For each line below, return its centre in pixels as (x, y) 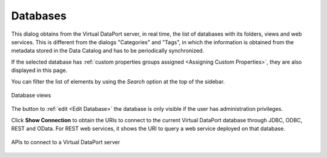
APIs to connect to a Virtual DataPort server (66, 142)
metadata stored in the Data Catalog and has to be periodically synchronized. (107, 51)
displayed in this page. (39, 70)
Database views (31, 95)
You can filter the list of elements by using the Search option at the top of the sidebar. (118, 81)
